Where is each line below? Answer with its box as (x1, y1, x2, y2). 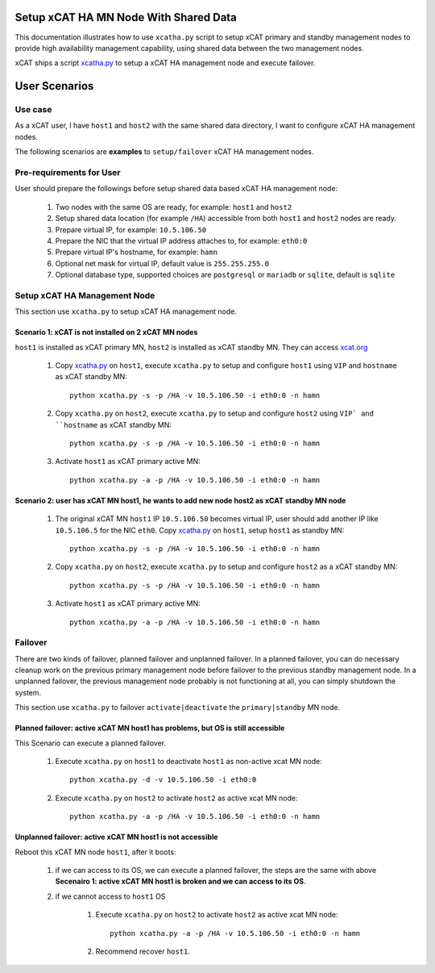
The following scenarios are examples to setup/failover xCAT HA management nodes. (14, 147, 314, 157)
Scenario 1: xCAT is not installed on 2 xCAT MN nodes (14, 328, 198, 337)
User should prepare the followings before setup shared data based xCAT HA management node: (14, 184, 338, 194)
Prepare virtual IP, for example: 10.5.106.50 (55, 224, 207, 234)
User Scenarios (14, 79, 94, 93)
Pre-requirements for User (14, 167, 121, 177)
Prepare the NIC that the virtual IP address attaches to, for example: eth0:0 (55, 236, 308, 245)
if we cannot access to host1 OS (55, 892, 166, 901)
